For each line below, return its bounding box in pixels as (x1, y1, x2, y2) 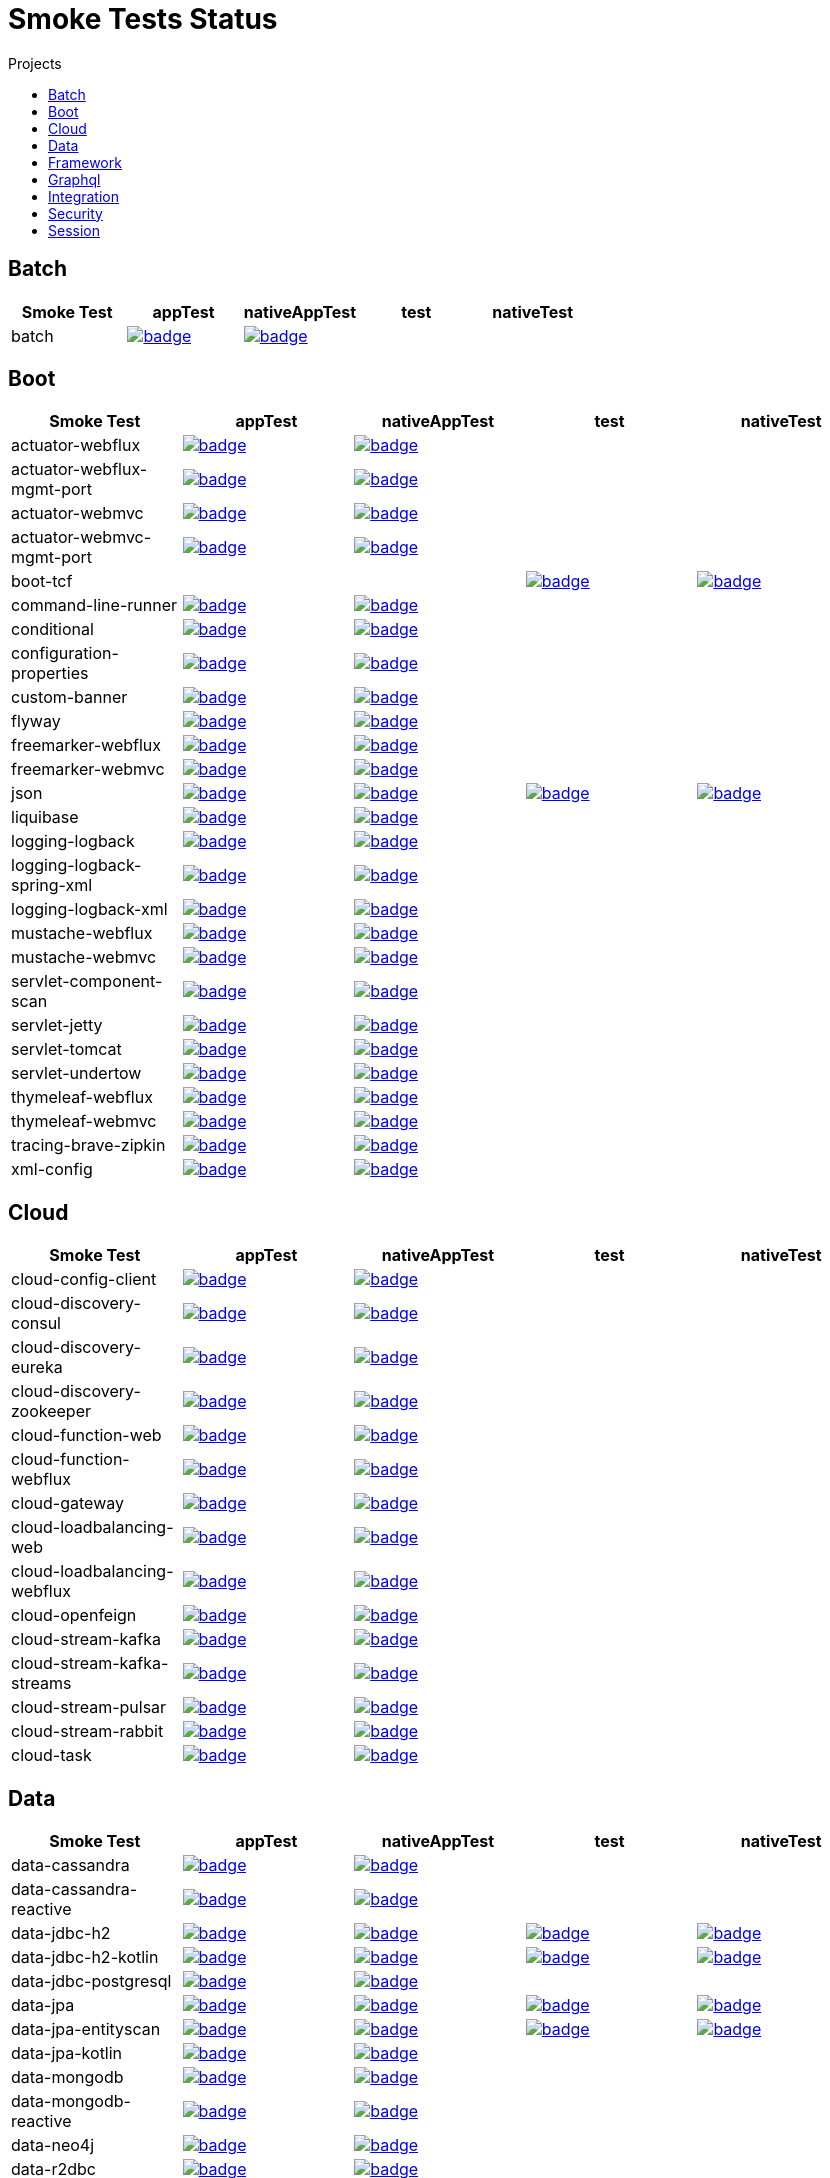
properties (11, 663, 89, 684)
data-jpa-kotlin (11, 2043, 123, 2064)
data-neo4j (11, 2135, 95, 2156)
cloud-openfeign (11, 1605, 137, 1626)
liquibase (11, 807, 79, 828)
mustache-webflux (11, 923, 153, 944)
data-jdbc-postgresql (11, 1971, 172, 1992)
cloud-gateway (11, 1493, 124, 1514)
